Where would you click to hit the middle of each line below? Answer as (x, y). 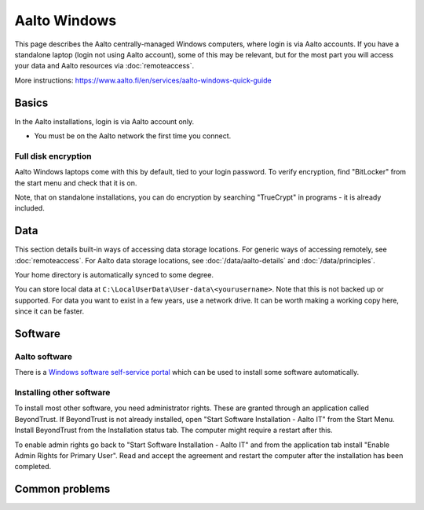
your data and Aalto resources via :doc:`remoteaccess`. (104, 66)
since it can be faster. (49, 311)
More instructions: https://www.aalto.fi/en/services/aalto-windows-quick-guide (143, 80)
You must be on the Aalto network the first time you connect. (133, 136)
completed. (33, 467)
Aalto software (43, 356)
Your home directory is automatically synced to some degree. (114, 275)
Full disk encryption (53, 156)
